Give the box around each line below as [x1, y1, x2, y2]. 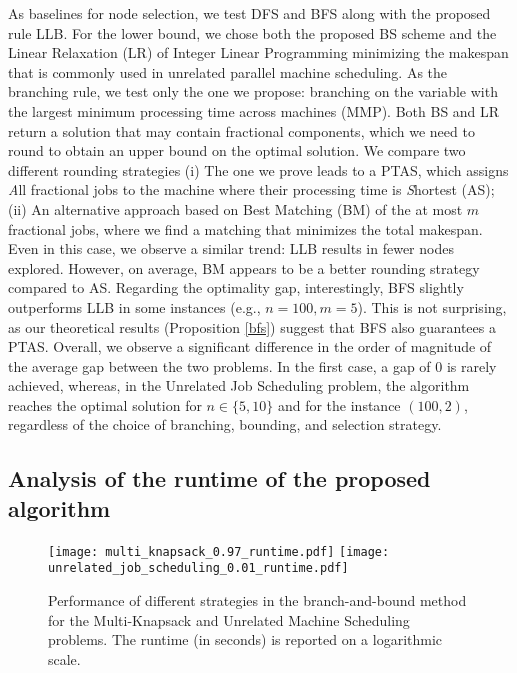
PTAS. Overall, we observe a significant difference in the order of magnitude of [8, 336, 492, 357]
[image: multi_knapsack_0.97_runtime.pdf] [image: [48, 544, 390, 559]
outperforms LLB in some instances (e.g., [8, 296, 261, 317]
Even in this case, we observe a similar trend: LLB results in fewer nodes [8, 238, 454, 259]
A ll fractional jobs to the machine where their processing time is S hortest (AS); [8, 179, 495, 200]
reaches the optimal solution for [8, 394, 202, 415]
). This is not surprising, [357, 296, 507, 317]
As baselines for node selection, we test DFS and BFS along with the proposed [8, 3, 491, 23]
